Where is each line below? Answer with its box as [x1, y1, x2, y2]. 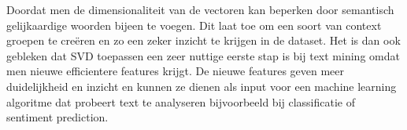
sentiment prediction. [6, 109, 109, 125]
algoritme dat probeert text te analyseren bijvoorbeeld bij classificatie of [6, 93, 356, 110]
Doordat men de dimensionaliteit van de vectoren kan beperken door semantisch [6, 2, 394, 17]
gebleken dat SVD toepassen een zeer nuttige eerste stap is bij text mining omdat [6, 47, 400, 63]
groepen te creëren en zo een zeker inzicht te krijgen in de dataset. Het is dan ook [6, 32, 401, 49]
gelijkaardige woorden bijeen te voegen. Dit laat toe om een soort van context [6, 16, 382, 33]
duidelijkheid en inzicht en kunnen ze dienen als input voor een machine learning [6, 78, 397, 94]
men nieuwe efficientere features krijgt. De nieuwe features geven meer [6, 63, 345, 79]
